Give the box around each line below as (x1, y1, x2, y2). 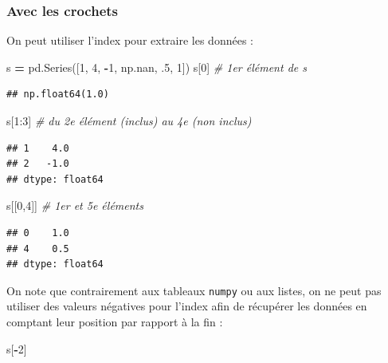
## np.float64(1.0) (6, 89, 109, 101)
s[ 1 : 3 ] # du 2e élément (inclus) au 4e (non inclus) (6, 112, 252, 128)
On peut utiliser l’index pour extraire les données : (6, 32, 253, 49)
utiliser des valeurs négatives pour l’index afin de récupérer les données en (6, 298, 367, 314)
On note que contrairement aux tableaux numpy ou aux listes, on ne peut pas (6, 282, 382, 298)
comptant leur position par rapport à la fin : (6, 314, 223, 329)
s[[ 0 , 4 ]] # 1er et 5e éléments (6, 197, 143, 214)
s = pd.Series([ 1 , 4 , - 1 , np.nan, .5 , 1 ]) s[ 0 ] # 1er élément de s (6, 58, 307, 75)
